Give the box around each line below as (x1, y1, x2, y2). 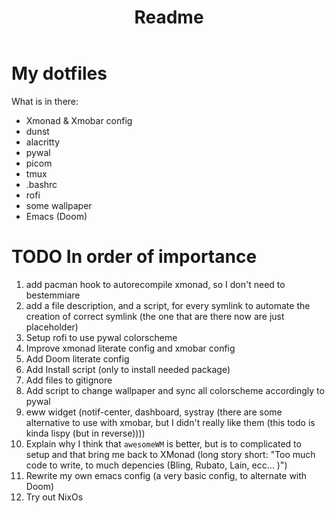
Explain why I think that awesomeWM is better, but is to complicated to (25, 437, 302, 450)
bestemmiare (25, 289, 81, 301)
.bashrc (25, 178, 58, 190)
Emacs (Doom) (25, 210, 88, 222)
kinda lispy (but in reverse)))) (25, 427, 146, 439)
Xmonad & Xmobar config (25, 114, 133, 126)
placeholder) (25, 321, 79, 333)
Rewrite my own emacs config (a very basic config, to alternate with (25, 469, 308, 481)
